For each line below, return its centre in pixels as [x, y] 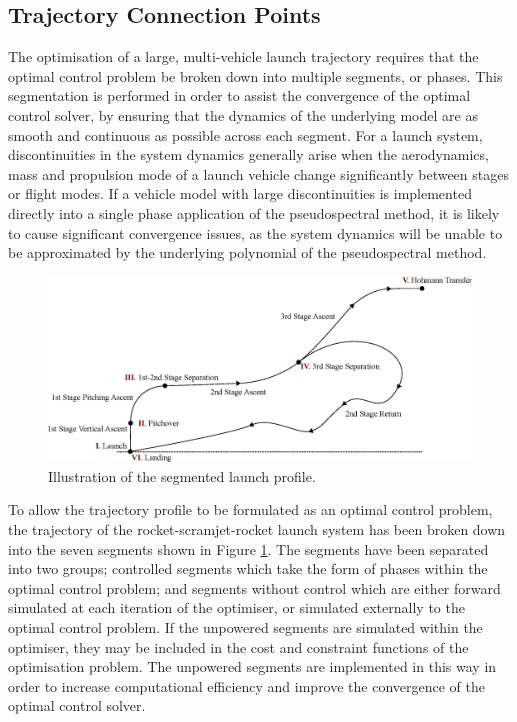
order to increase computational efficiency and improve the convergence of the [247, 685]
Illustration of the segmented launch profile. [182, 475]
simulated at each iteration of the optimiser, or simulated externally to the [236, 607]
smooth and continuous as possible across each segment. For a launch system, [245, 134]
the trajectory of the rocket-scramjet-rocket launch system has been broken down [257, 529]
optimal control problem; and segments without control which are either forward [254, 587]
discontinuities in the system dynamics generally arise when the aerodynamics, [248, 154]
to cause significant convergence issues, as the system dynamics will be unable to [255, 232]
